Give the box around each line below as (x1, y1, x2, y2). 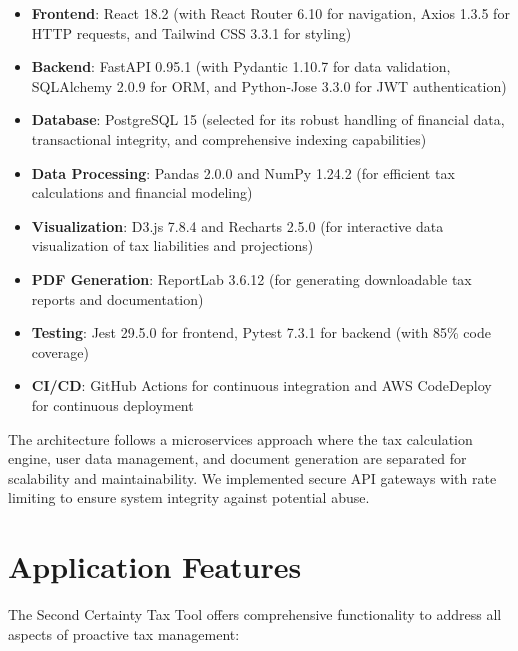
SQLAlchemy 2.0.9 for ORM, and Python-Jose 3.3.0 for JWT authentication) (31, 75, 507, 96)
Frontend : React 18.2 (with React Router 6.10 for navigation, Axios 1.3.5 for (31, 3, 510, 23)
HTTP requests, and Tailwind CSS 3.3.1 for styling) (31, 22, 352, 43)
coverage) (31, 341, 89, 362)
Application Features (8, 546, 302, 587)
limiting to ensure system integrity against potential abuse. (8, 487, 370, 508)
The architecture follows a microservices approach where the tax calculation (8, 428, 473, 449)
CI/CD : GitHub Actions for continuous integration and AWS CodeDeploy (31, 375, 492, 396)
